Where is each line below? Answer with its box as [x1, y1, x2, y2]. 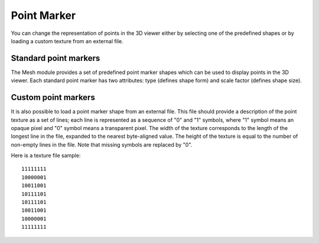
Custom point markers [11, 92, 96, 103]
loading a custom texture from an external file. [11, 37, 123, 44]
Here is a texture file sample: [11, 152, 81, 159]
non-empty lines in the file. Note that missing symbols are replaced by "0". [11, 141, 193, 148]
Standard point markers [11, 53, 100, 63]
